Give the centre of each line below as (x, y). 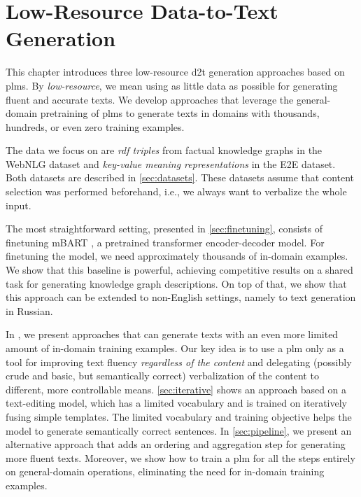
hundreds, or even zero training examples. (95, 126)
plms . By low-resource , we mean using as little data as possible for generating (172, 85)
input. (19, 205)
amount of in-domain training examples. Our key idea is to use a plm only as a (175, 348)
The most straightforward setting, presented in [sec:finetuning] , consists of (164, 229)
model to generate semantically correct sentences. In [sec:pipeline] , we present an (179, 430)
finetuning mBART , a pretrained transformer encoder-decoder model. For (165, 242)
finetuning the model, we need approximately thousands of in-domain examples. (177, 256)
